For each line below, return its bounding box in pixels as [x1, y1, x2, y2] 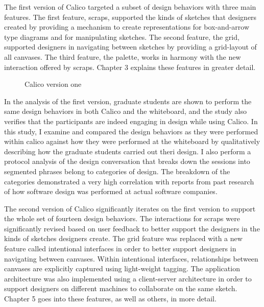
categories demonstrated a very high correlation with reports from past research [4, 176, 254, 186]
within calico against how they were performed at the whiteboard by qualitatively [4, 136, 260, 147]
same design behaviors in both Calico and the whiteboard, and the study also [4, 106, 247, 116]
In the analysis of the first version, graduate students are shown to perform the [4, 96, 252, 106]
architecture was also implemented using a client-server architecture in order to [4, 273, 252, 284]
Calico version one [25, 79, 82, 89]
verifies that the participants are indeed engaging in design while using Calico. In [4, 115, 258, 126]
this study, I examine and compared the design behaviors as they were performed [4, 126, 258, 136]
